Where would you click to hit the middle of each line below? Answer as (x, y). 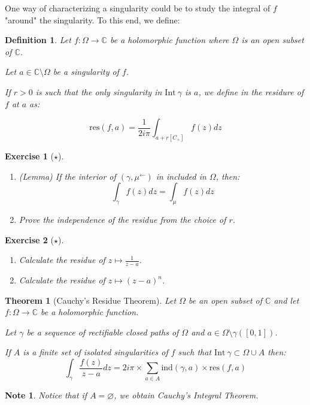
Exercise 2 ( (29, 239)
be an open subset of (225, 300)
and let (286, 300)
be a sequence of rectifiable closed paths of (103, 332)
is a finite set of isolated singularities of (95, 352)
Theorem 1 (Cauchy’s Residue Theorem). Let (91, 300)
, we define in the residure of (251, 91)
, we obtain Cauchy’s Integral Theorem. (186, 395)
